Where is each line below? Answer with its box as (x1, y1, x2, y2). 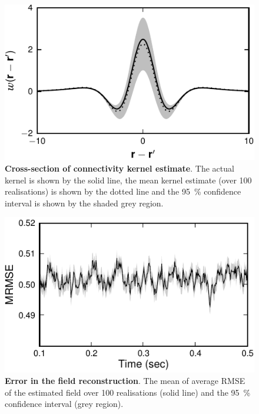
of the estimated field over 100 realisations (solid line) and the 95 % (5, 386, 251, 398)
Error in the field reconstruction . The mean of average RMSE (5, 374, 245, 387)
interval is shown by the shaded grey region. (5, 196, 164, 209)
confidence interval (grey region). (5, 397, 124, 410)
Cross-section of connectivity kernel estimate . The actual (5, 162, 234, 174)
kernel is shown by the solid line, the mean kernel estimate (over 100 (5, 173, 252, 186)
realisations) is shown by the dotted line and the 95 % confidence (5, 185, 241, 198)
